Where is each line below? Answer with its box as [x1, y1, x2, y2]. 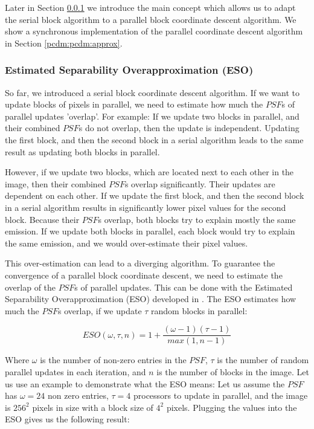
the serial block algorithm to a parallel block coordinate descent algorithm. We [5, 13, 296, 25]
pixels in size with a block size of [32, 401, 153, 413]
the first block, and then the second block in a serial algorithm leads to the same [5, 133, 304, 146]
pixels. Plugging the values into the [166, 401, 297, 413]
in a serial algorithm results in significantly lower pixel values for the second [5, 201, 286, 213]
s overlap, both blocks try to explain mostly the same [98, 213, 296, 225]
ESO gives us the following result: [5, 413, 130, 425]
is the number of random [217, 353, 309, 366]
